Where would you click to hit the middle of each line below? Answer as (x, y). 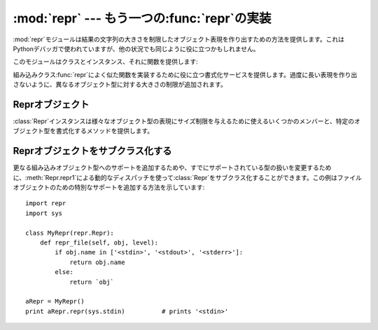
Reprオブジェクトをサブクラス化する (92, 151)
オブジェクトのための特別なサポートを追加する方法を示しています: (109, 187)
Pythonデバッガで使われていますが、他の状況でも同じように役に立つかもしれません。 (136, 48)
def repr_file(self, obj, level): (99, 243)
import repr (46, 204)
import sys (44, 213)
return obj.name (97, 262)
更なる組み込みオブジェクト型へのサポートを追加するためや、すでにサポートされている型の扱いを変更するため (172, 167)
